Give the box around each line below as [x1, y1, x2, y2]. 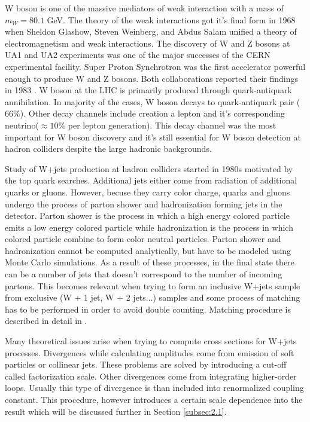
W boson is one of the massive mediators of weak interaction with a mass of [5, 2, 284, 14]
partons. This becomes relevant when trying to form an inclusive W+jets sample [5, 279, 300, 292]
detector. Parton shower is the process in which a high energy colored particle [5, 209, 290, 222]
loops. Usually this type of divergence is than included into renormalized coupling [5, 381, 304, 394]
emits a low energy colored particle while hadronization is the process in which [5, 221, 293, 233]
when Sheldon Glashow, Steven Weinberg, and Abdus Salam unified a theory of [5, 25, 297, 38]
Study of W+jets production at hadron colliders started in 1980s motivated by [5, 162, 293, 175]
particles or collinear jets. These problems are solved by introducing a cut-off [5, 358, 287, 371]
